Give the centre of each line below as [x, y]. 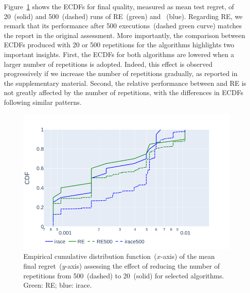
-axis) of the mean [188, 256]
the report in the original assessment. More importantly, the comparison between [125, 35]
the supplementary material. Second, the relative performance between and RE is [125, 83]
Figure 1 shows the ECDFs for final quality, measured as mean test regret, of [119, 6]
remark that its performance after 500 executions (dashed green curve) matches [123, 26]
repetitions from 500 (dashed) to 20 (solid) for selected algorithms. [124, 275]
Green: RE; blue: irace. [58, 285]
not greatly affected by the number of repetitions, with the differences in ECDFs [124, 92]
